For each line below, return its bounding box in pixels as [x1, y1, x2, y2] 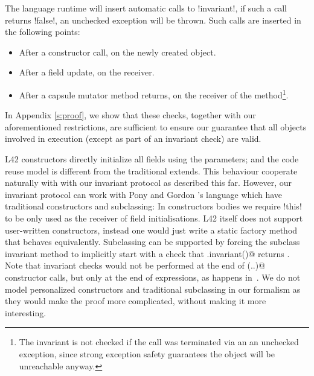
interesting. [5, 306, 46, 319]
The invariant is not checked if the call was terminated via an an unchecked [19, 336, 299, 348]
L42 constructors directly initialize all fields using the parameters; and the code [5, 153, 299, 165]
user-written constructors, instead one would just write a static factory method [5, 223, 298, 236]
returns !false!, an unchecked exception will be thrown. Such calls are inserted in [5, 13, 301, 26]
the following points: [5, 25, 80, 38]
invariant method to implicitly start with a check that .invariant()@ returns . [5, 247, 290, 260]
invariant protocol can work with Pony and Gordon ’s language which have [5, 188, 283, 200]
